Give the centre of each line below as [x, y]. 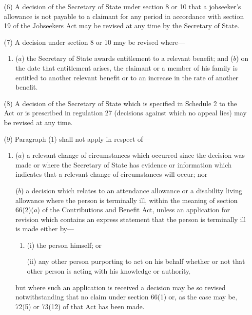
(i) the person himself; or [64, 245]
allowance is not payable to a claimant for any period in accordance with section [124, 16]
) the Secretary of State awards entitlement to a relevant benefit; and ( [127, 58]
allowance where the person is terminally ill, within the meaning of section [126, 200]
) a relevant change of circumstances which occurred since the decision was [133, 155]
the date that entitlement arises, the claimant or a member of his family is [126, 67]
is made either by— [45, 229]
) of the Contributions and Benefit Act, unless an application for [134, 210]
